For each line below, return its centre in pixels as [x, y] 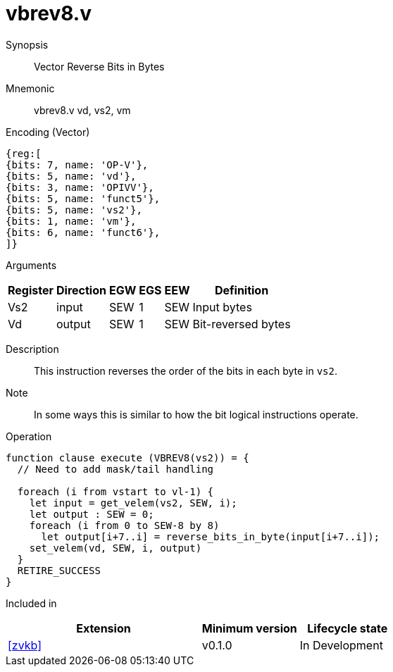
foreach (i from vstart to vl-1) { [116, 491]
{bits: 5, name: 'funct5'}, [83, 198]
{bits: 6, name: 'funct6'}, [83, 232]
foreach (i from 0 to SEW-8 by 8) [124, 525]
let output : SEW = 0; [92, 514]
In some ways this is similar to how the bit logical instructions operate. [196, 414]
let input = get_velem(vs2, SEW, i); [133, 503]
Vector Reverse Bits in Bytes [99, 66]
